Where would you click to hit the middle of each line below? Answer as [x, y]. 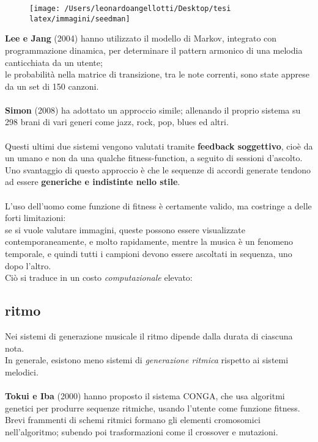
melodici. [22, 371]
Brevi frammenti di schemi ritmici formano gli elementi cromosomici [133, 420]
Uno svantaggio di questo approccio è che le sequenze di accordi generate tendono [158, 169]
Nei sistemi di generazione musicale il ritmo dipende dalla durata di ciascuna [149, 335]
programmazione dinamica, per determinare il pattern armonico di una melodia [154, 50]
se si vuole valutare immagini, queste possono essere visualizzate [125, 229]
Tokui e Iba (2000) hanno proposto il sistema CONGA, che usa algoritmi [145, 395]
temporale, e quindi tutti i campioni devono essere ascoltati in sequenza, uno [149, 253]
